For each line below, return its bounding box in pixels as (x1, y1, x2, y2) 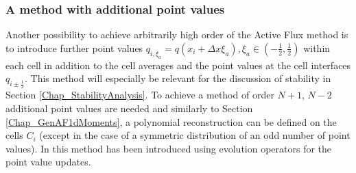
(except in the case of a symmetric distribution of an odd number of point (39, 128, 351, 142)
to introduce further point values (5, 40, 143, 55)
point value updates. (5, 155, 91, 169)
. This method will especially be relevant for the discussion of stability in (24, 71, 331, 85)
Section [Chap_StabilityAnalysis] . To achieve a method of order (5, 88, 274, 102)
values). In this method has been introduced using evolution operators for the (5, 141, 332, 155)
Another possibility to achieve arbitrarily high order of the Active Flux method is (5, 27, 348, 42)
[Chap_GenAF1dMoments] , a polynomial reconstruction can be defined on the (5, 114, 337, 129)
